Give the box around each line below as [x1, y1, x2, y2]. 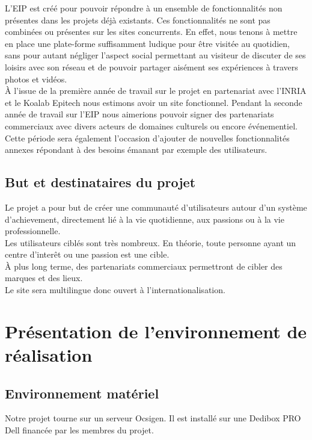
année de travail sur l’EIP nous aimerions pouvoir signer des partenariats [5, 108, 274, 120]
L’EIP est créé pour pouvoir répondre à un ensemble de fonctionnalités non [5, 2, 283, 14]
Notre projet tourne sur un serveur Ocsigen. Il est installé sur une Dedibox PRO [5, 412, 301, 424]
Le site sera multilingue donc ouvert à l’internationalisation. [5, 284, 225, 296]
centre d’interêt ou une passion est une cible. [5, 248, 170, 261]
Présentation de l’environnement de [5, 318, 307, 343]
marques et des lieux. [5, 271, 83, 284]
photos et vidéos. [5, 72, 67, 85]
